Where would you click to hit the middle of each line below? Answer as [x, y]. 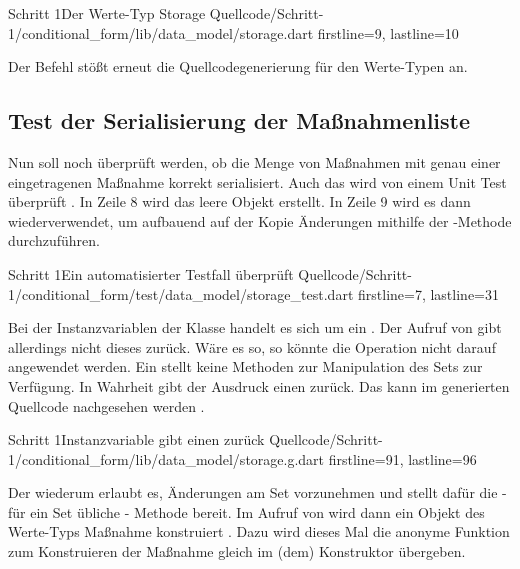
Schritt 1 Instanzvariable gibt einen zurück [136, 439]
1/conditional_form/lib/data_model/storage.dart [161, 32]
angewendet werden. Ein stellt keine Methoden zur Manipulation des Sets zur [245, 366]
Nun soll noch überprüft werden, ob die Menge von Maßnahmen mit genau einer [254, 161]
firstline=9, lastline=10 [388, 32]
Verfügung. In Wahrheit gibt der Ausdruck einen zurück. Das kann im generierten [259, 385]
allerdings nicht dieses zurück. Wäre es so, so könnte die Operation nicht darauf [252, 346]
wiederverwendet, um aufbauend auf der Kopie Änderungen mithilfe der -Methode [260, 220]
